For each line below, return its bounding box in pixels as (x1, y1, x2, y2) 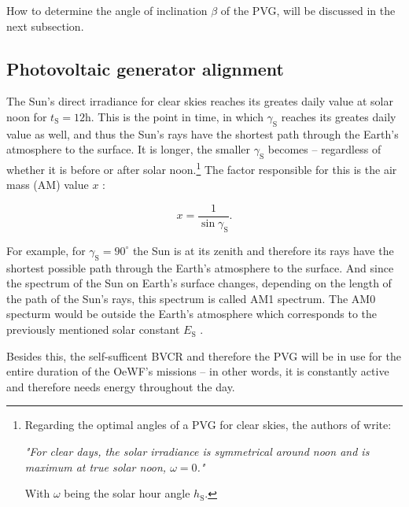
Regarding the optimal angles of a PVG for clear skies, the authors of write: (24, 416, 392, 433)
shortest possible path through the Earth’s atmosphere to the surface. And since (6, 259, 394, 276)
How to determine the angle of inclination (6, 2, 208, 18)
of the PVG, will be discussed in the (220, 2, 396, 18)
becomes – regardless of (267, 141, 381, 157)
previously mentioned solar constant (6, 321, 180, 338)
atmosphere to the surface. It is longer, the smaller (6, 141, 250, 157)
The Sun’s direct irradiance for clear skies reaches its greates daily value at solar (6, 93, 393, 109)
